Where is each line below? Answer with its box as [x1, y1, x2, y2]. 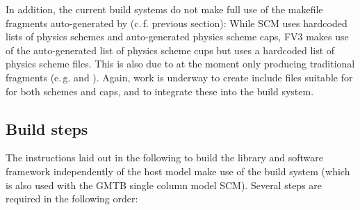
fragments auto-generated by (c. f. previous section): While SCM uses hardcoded [6, 15, 347, 30]
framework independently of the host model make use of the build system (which [6, 163, 350, 178]
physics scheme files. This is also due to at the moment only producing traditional [6, 56, 355, 71]
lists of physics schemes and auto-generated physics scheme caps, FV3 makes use [6, 29, 349, 44]
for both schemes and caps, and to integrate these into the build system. [6, 83, 314, 98]
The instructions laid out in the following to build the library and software [6, 150, 324, 165]
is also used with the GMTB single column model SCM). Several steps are [6, 177, 322, 192]
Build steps [6, 118, 88, 139]
